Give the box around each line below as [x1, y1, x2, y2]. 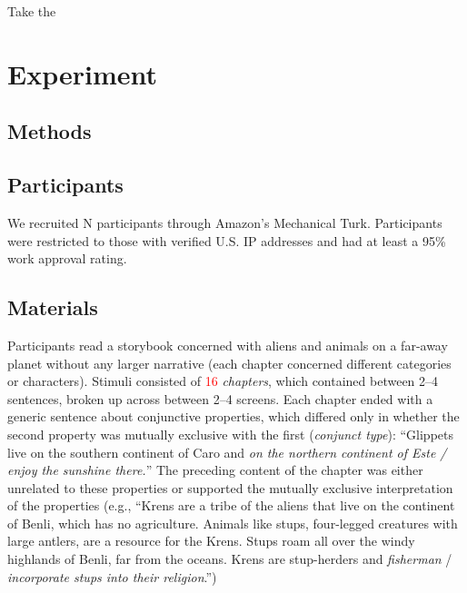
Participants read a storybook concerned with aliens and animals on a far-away [7, 335, 448, 354]
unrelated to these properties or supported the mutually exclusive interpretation [7, 478, 453, 497]
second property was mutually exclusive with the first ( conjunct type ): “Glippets [7, 424, 453, 443]
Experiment [7, 54, 158, 92]
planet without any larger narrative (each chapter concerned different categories [7, 353, 452, 372]
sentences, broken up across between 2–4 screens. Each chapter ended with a [7, 389, 433, 408]
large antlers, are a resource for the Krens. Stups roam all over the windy [7, 531, 415, 550]
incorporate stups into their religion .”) [7, 567, 217, 586]
